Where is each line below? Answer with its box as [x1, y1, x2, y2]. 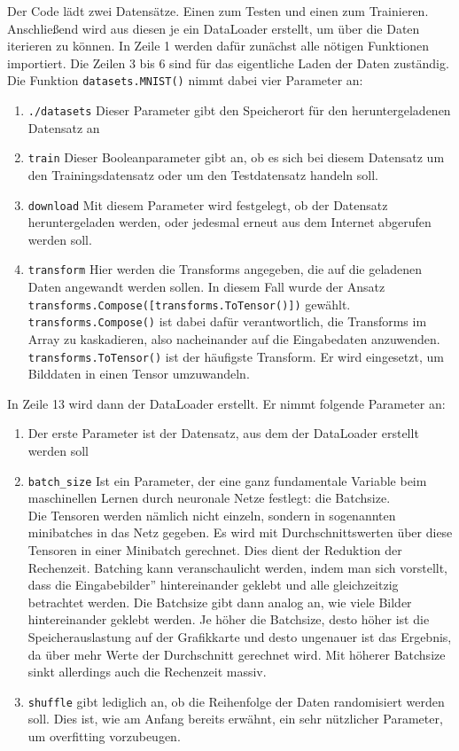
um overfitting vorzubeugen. [27, 727, 181, 745]
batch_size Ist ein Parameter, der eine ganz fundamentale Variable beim [27, 471, 427, 489]
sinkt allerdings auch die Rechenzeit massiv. [27, 662, 267, 681]
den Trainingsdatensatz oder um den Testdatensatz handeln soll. [27, 165, 379, 184]
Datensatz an [27, 118, 100, 137]
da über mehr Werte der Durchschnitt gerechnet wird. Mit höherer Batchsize [27, 645, 446, 663]
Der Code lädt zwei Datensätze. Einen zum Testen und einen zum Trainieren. [7, 2, 429, 20]
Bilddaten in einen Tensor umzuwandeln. [27, 364, 250, 383]
